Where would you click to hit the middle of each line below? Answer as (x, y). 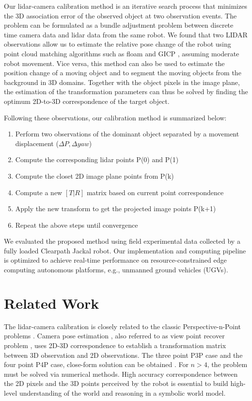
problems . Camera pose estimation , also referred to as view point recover (114, 336)
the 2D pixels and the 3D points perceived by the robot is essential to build (116, 383)
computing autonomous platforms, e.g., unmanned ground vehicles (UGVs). (116, 270)
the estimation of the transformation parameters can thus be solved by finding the (126, 92)
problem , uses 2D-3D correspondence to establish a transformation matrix (115, 345)
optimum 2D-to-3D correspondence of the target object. (87, 101)
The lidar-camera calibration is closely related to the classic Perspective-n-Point (122, 326)
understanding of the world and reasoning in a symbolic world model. (122, 393)
